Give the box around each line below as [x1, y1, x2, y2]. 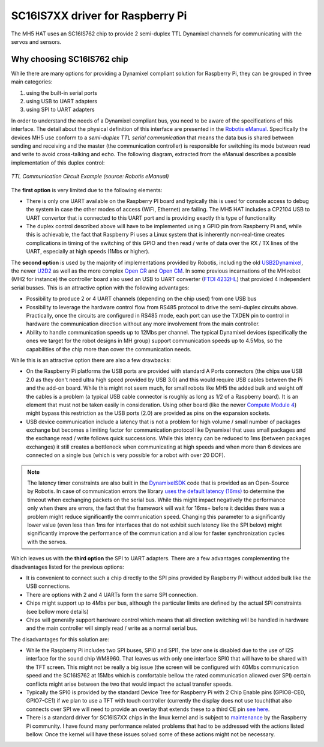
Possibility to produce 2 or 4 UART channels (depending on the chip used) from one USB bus [26, 295, 257, 303]
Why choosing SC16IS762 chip [11, 54, 128, 64]
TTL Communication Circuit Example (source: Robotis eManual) [11, 173, 169, 180]
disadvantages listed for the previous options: [11, 563, 124, 570]
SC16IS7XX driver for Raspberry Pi [11, 9, 187, 22]
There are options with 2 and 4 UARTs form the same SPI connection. [26, 591, 198, 598]
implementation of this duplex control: [11, 159, 105, 166]
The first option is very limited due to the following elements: [11, 186, 163, 193]
